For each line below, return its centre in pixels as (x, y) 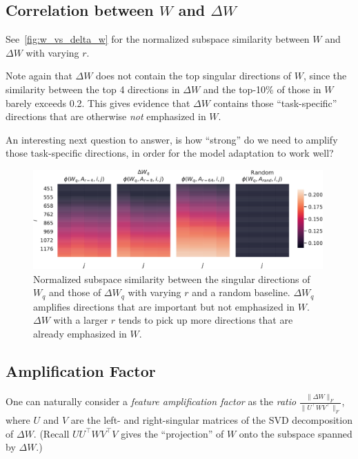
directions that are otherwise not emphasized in (106, 116)
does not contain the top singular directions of (194, 76)
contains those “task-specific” (275, 102)
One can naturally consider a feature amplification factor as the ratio (151, 401)
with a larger (81, 320)
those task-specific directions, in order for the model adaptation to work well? (170, 153)
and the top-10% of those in (262, 89)
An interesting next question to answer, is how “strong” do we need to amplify (172, 139)
